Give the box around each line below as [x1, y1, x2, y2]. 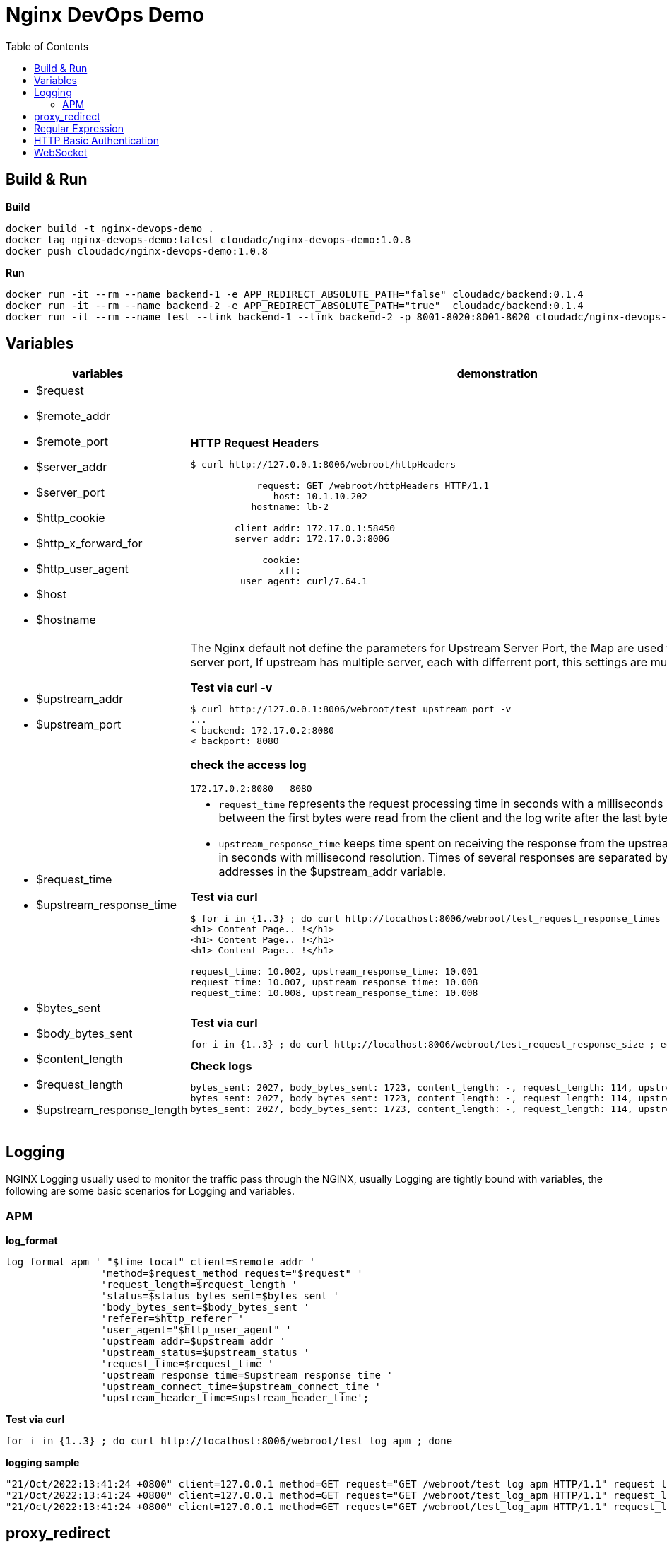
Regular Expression [34, 122, 124, 134]
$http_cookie [36, 511, 105, 526]
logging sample [6, 1456, 80, 1469]
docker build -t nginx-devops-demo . [6, 222, 215, 234]
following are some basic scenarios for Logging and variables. [6, 1185, 295, 1198]
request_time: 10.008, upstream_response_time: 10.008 [190, 987, 478, 999]
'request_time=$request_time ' [100, 1358, 274, 1370]
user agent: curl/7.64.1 [240, 575, 367, 586]
